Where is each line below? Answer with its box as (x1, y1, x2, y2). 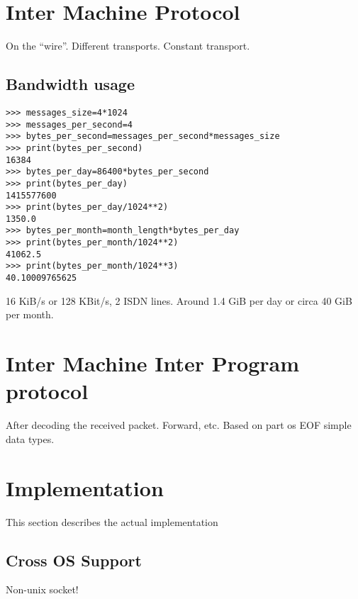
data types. (6, 431, 55, 446)
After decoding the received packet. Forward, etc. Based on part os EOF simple (6, 418, 352, 432)
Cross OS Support (6, 549, 142, 571)
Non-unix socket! (6, 582, 79, 597)
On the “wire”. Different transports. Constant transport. (6, 38, 250, 53)
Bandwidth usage (6, 73, 135, 95)
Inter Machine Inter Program (6, 349, 300, 378)
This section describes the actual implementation (6, 514, 218, 529)
